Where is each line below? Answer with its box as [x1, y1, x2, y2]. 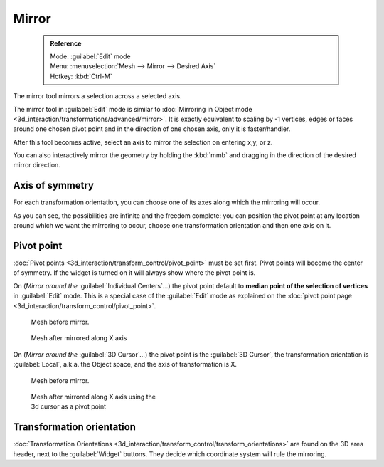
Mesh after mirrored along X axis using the [31, 392, 156, 401]
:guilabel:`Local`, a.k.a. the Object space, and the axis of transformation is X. [13, 360, 238, 369]
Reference [50, 39, 82, 48]
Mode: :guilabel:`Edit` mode [50, 52, 131, 61]
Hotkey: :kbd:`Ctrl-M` [50, 72, 113, 80]
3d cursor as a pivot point [31, 402, 107, 411]
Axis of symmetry [13, 179, 94, 191]
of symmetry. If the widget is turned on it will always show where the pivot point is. [13, 268, 256, 277]
